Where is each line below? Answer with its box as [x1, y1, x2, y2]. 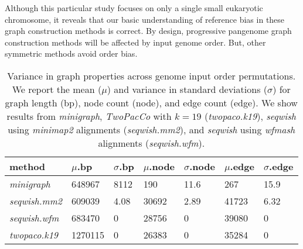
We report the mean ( [12, 82, 102, 96]
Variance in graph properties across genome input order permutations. [7, 68, 296, 82]
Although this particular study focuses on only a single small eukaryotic [5, 2, 263, 13]
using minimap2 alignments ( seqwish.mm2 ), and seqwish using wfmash [8, 122, 295, 136]
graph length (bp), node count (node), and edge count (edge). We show [5, 95, 298, 109]
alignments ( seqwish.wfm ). [98, 136, 205, 150]
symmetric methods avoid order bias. [5, 47, 138, 60]
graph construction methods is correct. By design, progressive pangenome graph [5, 25, 292, 37]
